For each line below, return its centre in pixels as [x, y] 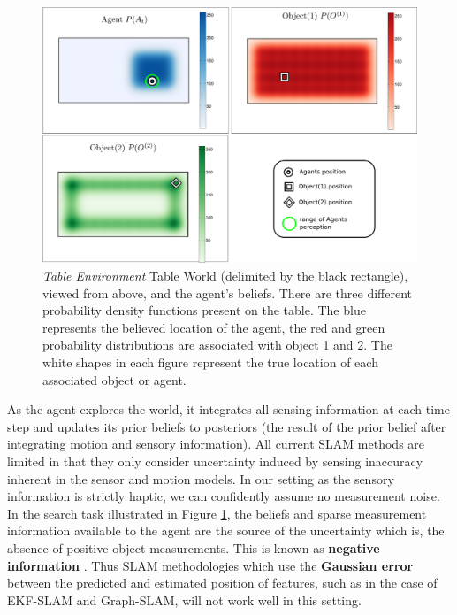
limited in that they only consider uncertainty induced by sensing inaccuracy [215, 461]
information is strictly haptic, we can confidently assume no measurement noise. [224, 496]
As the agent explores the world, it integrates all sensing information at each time [229, 409]
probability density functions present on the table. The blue [204, 310]
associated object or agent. [114, 379]
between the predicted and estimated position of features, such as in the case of [222, 583]
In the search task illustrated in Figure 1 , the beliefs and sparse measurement [217, 513]
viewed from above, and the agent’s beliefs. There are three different [227, 292]
